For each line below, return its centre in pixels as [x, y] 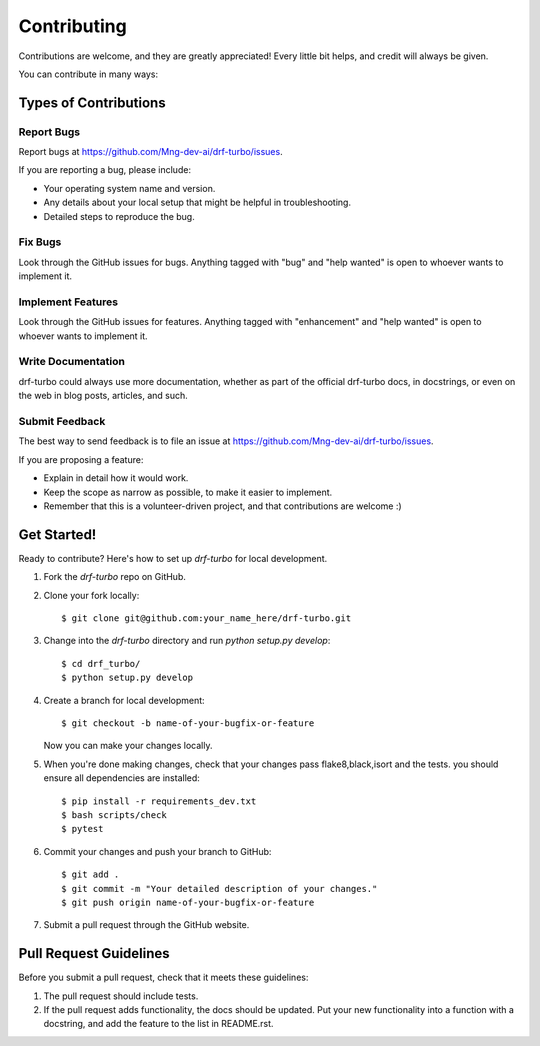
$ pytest [82, 829]
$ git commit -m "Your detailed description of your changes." [219, 888]
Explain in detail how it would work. [116, 478]
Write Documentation [71, 362]
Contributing [72, 26]
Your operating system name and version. [129, 188]
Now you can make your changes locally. [128, 746]
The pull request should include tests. [121, 996]
